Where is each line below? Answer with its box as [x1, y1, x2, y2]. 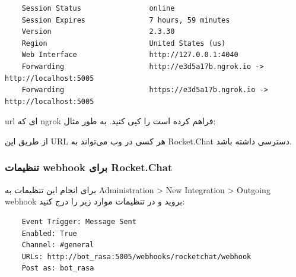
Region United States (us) [21, 39, 226, 48]
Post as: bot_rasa [21, 264, 94, 273]
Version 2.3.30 [21, 27, 175, 36]
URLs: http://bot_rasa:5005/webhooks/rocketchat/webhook [21, 252, 252, 261]
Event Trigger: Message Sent [21, 217, 136, 226]
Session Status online [21, 4, 175, 12]
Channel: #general [21, 241, 94, 250]
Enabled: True [21, 229, 77, 238]
